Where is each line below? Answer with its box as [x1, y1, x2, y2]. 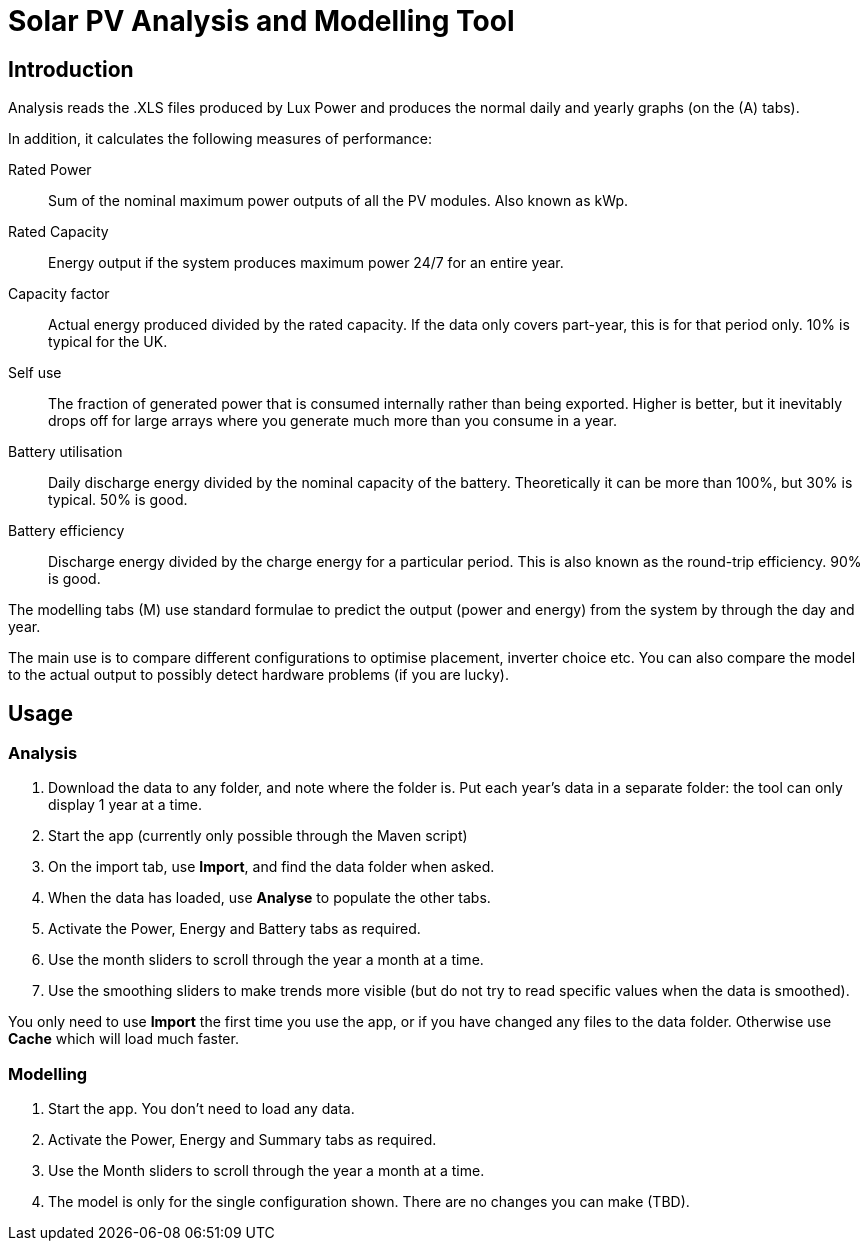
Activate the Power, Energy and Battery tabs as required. [48, 920, 421, 938]
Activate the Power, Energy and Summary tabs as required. [48, 1131, 437, 1149]
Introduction [8, 56, 134, 82]
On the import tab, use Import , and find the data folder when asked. [48, 858, 495, 876]
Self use [8, 364, 62, 382]
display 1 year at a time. [48, 796, 202, 814]
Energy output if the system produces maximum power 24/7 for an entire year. [48, 254, 564, 272]
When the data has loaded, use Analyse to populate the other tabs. [48, 889, 491, 907]
